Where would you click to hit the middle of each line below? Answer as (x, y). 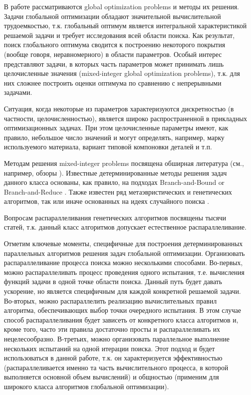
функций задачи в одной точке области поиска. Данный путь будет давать (113, 281)
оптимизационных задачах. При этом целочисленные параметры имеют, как (116, 128)
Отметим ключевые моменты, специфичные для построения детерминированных (123, 243)
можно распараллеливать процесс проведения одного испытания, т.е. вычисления (124, 272)
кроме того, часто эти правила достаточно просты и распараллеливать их (112, 329)
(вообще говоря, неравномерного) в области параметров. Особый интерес (113, 54)
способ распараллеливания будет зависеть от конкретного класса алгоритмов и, (121, 319)
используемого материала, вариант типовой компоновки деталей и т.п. (108, 147)
